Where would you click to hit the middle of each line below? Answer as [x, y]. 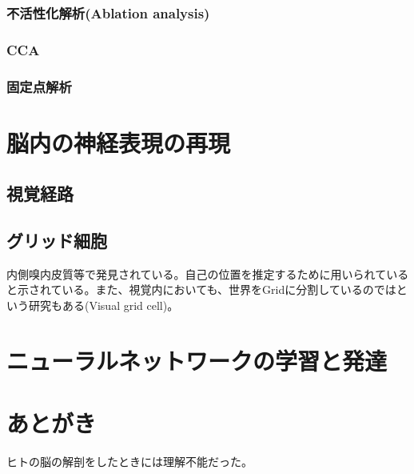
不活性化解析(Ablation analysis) [108, 12]
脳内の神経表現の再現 [119, 142]
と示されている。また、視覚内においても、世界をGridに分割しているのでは [201, 289]
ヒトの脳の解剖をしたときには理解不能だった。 [129, 462]
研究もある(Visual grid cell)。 [103, 305]
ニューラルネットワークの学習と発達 [197, 360]
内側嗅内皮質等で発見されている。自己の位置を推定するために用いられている [208, 273]
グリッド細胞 [57, 241]
